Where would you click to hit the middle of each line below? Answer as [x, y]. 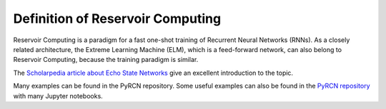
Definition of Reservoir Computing [117, 19]
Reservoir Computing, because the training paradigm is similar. [106, 60]
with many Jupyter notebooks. [58, 95]
